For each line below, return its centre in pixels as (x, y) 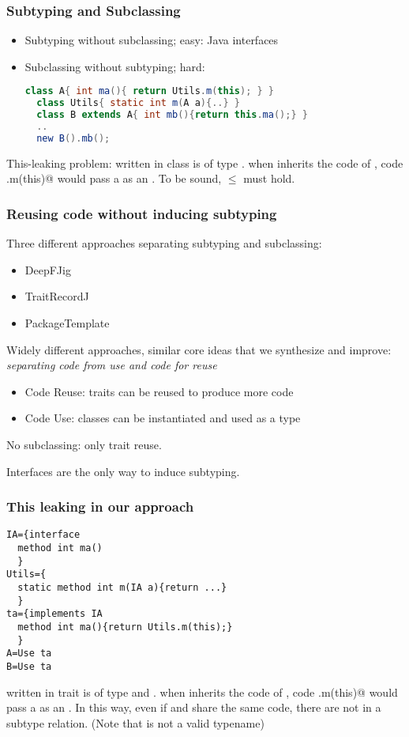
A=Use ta (29, 654)
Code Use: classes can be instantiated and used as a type (163, 418)
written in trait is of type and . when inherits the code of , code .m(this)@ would (202, 692)
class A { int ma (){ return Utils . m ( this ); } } (149, 91)
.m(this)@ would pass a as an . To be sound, (114, 178)
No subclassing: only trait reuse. (84, 444)
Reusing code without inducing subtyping (142, 213)
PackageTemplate (67, 322)
